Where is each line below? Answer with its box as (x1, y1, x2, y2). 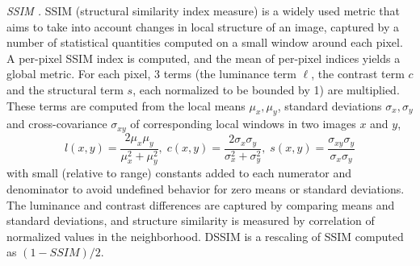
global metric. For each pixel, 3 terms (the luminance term (6, 65, 296, 82)
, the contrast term (311, 65, 405, 82)
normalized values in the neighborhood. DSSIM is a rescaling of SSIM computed (6, 227, 404, 244)
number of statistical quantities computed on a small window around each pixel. (6, 34, 403, 51)
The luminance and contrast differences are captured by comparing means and (6, 196, 395, 213)
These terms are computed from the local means (6, 97, 246, 114)
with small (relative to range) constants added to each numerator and (6, 164, 351, 181)
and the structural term (6, 81, 124, 98)
